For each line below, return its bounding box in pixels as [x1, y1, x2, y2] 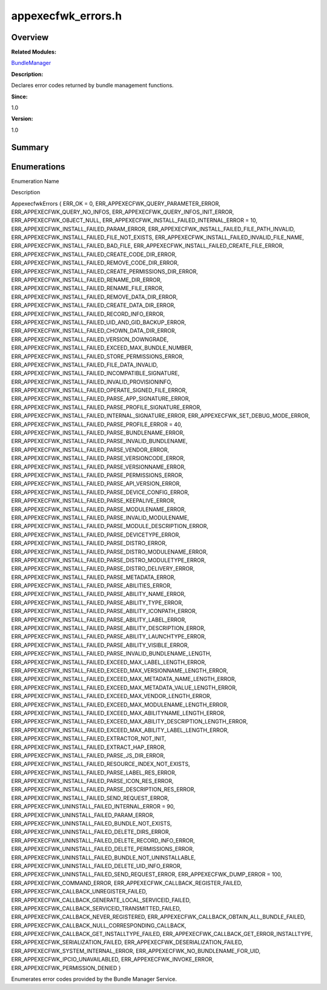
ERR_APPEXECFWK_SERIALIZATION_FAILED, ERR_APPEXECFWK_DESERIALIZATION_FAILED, [11, 938, 243, 946]
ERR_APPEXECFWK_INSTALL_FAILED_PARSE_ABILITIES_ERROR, [11, 582, 172, 589]
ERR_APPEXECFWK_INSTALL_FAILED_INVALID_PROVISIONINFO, [11, 378, 173, 385]
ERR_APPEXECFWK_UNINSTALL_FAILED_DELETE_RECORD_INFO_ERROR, [11, 836, 195, 844]
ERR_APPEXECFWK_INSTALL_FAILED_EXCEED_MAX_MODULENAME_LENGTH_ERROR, [11, 701, 229, 708]
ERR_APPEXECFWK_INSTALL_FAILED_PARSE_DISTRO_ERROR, [11, 540, 167, 547]
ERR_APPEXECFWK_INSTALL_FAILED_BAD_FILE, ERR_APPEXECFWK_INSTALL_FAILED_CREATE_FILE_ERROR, [11, 242, 285, 249]
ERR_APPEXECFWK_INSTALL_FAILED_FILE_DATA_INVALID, [11, 361, 159, 368]
